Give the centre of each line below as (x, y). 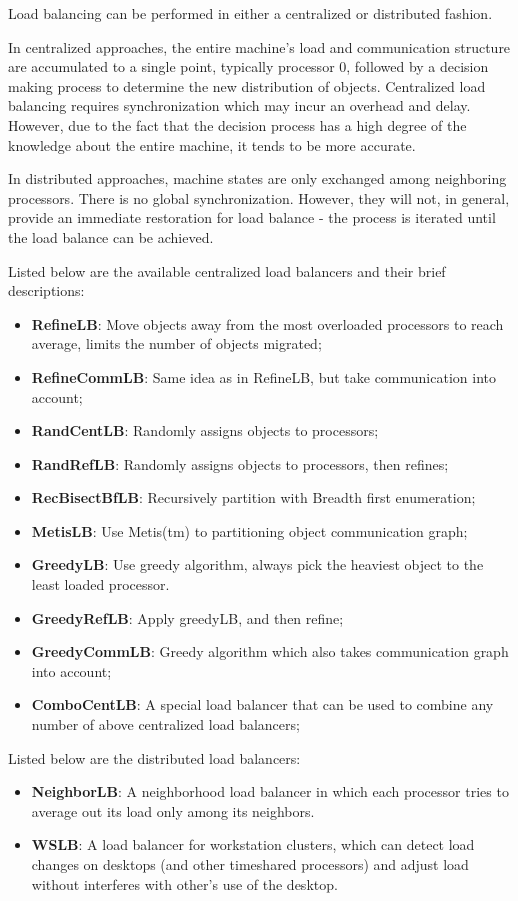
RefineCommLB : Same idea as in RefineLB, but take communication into (263, 376)
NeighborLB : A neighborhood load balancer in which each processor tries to (270, 791)
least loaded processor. (100, 584)
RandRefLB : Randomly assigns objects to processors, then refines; (240, 463)
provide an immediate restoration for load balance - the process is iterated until (252, 217)
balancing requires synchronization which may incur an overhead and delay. (239, 105)
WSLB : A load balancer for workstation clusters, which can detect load (253, 844)
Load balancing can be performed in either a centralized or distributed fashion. (250, 13)
